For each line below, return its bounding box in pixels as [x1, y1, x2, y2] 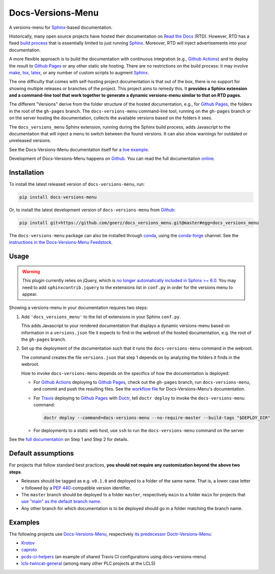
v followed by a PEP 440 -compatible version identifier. [21, 485, 131, 491]
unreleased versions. [9, 137, 51, 144]
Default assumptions [9, 449, 74, 458]
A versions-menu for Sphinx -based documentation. [9, 24, 113, 30]
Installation [9, 169, 44, 177]
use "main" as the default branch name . [21, 499, 102, 505]
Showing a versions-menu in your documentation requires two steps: [9, 305, 148, 310]
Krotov [21, 540, 35, 546]
